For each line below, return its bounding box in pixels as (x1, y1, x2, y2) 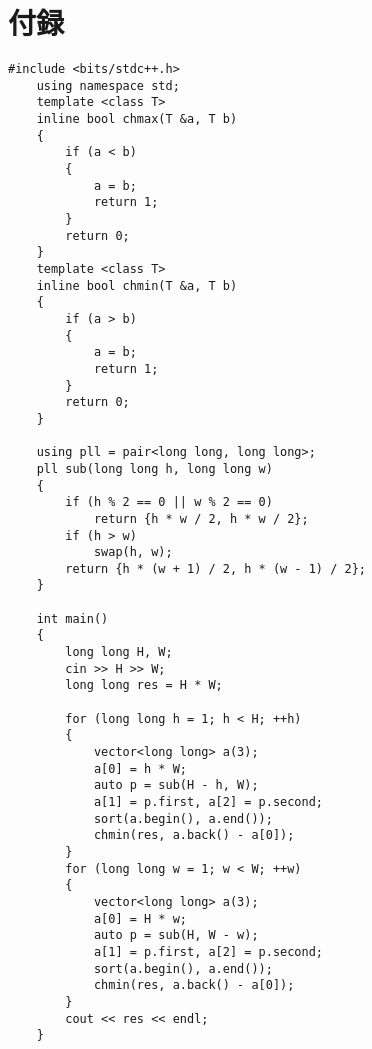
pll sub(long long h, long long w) (36, 461, 273, 476)
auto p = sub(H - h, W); (93, 778, 259, 793)
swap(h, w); (93, 545, 173, 560)
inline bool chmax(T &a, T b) (36, 112, 238, 127)
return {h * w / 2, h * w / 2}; (93, 511, 309, 526)
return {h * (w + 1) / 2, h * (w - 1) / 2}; (65, 561, 366, 576)
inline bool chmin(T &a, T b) (36, 278, 238, 293)
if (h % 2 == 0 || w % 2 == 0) (65, 495, 273, 510)
